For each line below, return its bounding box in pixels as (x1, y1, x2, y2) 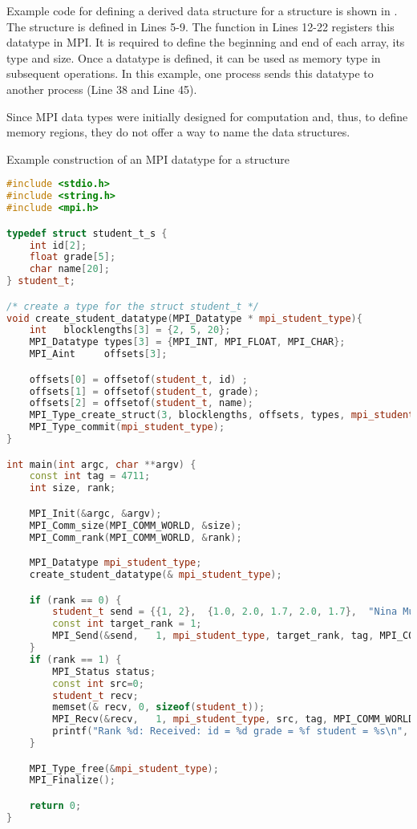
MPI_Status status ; (52, 665, 156, 677)
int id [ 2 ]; (29, 239, 87, 251)
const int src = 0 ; (52, 677, 144, 689)
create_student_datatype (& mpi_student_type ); (29, 569, 282, 581)
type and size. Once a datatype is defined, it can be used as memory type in (6, 49, 381, 66)
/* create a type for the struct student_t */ (6, 300, 259, 312)
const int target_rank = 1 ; (52, 618, 202, 630)
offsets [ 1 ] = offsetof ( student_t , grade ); (29, 385, 260, 397)
